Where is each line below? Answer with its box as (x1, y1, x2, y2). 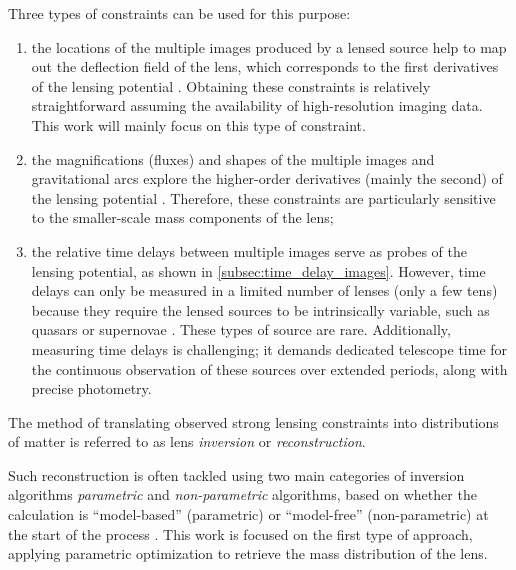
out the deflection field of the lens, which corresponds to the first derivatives (31, 56, 499, 77)
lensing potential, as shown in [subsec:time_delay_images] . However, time (31, 260, 486, 281)
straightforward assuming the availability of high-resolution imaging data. (31, 95, 483, 116)
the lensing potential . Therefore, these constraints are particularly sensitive (31, 187, 496, 208)
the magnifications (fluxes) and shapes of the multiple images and (31, 148, 435, 169)
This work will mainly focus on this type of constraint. (31, 114, 366, 135)
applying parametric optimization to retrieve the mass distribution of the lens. (8, 543, 488, 564)
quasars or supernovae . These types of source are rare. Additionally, (31, 319, 451, 340)
